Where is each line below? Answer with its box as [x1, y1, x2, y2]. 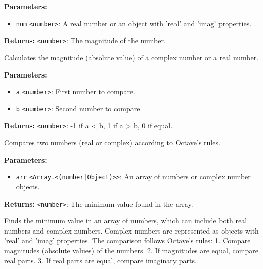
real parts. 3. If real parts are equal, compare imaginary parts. [4, 255, 197, 265]
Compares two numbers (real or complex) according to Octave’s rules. [4, 137, 221, 148]
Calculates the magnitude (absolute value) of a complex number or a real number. [4, 52, 259, 62]
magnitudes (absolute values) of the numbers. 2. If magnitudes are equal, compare [4, 245, 258, 255]
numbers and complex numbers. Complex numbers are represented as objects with [4, 225, 259, 236]
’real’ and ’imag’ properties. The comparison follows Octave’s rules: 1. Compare [4, 235, 251, 246]
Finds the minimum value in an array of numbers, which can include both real [4, 215, 247, 226]
